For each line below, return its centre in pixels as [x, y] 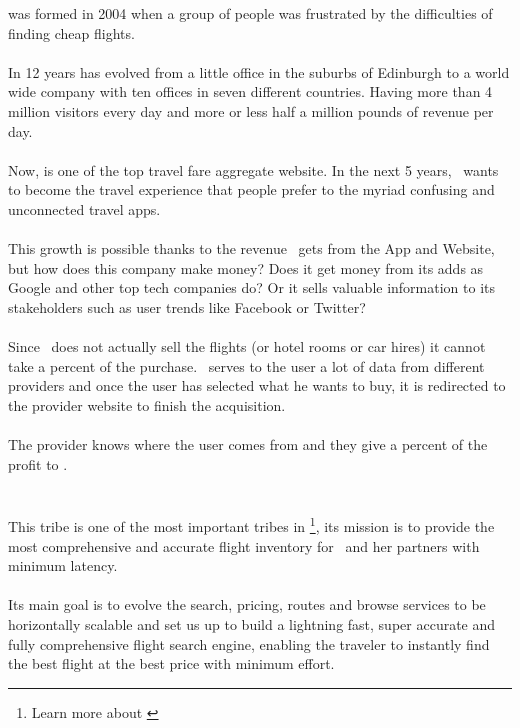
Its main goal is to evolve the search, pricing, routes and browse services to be [247, 604]
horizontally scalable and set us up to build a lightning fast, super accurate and [252, 624]
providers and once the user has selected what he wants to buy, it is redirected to [257, 385]
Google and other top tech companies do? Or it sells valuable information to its [252, 287]
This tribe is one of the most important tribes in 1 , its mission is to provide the [251, 525]
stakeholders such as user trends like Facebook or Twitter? [187, 306]
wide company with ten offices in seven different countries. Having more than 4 [250, 91]
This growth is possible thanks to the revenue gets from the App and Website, [251, 248]
